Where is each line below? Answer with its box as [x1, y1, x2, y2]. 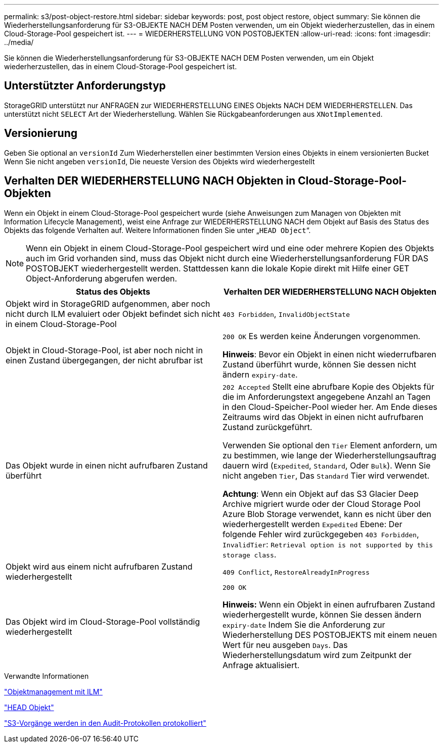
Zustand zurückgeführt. [223, 422, 313, 432]
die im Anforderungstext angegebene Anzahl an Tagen [223, 391, 431, 402]
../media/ [4, 38, 34, 46]
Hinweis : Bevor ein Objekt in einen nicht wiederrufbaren [223, 349, 436, 359]
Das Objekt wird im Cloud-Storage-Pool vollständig [6, 617, 200, 627]
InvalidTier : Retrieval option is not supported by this [223, 539, 433, 549]
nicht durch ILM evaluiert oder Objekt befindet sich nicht [6, 308, 220, 319]
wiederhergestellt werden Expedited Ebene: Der [223, 519, 403, 529]
